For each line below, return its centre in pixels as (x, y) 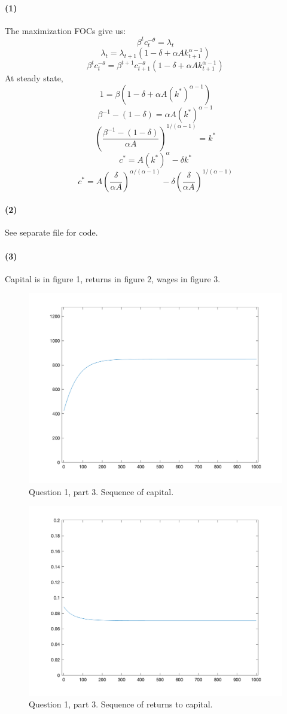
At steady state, (34, 78)
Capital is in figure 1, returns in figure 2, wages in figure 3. (113, 278)
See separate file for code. (51, 232)
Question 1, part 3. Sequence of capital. (101, 491)
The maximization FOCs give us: (65, 30)
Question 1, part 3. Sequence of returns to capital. (121, 704)
